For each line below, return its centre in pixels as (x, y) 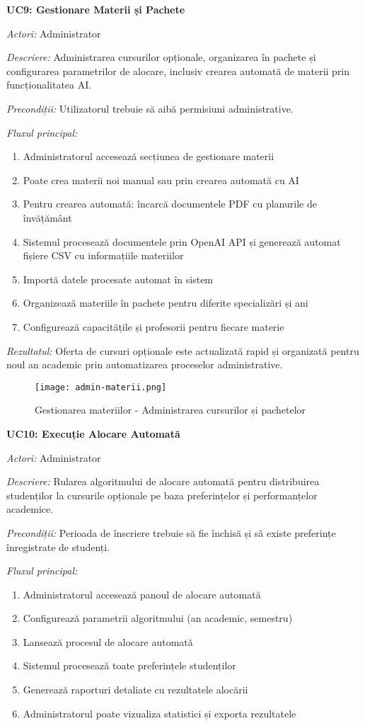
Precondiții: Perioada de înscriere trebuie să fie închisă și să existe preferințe (171, 532)
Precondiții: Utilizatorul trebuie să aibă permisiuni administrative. (150, 108)
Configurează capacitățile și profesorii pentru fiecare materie (153, 326)
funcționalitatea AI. (49, 85)
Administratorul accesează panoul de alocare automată (142, 594)
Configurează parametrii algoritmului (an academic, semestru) (158, 618)
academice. (30, 509)
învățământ (47, 217)
